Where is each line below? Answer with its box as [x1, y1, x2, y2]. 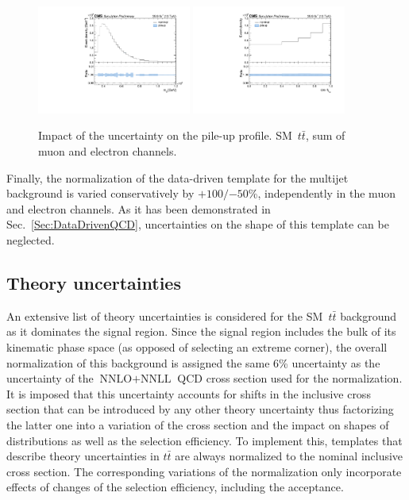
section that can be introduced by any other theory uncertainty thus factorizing [6, 401, 394, 417]
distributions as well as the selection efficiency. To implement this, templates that [6, 432, 403, 448]
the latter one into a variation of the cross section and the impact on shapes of [6, 416, 389, 433]
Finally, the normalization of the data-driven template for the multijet [6, 169, 349, 186]
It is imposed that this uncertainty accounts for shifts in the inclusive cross [6, 385, 371, 402]
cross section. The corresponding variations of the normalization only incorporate [6, 463, 402, 479]
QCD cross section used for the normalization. [177, 370, 403, 387]
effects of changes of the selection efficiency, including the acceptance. [6, 479, 344, 495]
